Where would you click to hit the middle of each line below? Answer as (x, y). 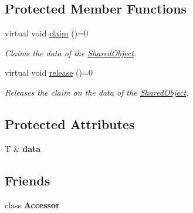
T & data (23, 148)
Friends (28, 180)
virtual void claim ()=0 (47, 33)
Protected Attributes (70, 124)
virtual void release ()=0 (49, 72)
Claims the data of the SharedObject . (71, 53)
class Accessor (32, 204)
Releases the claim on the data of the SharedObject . (97, 92)
